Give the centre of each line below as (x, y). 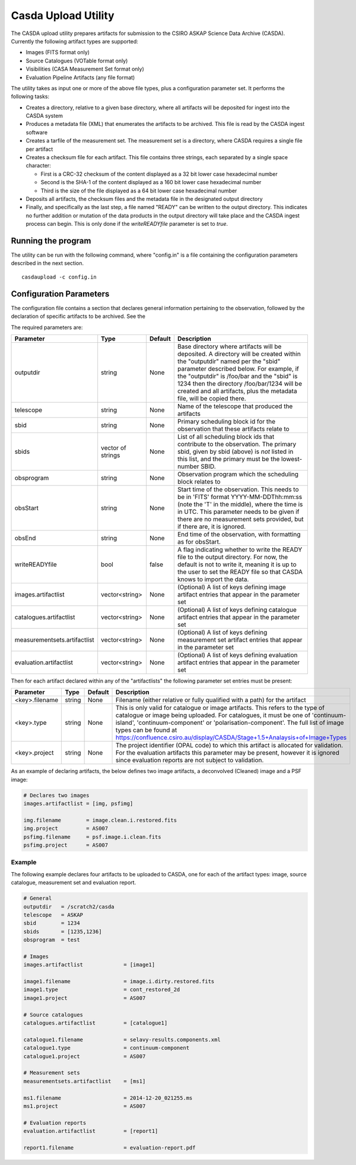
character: (39, 166)
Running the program (51, 241)
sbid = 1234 (52, 923)
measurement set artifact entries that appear (240, 640)
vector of (114, 447)
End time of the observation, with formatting (239, 534)
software (36, 132)
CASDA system (44, 116)
